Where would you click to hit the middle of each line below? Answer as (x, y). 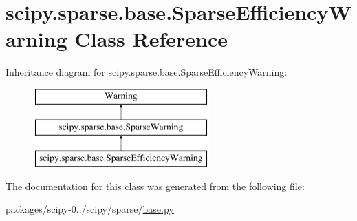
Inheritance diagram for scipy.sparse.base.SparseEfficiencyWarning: (147, 72)
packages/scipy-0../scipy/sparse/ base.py (90, 209)
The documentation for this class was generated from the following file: (155, 186)
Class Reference (151, 39)
